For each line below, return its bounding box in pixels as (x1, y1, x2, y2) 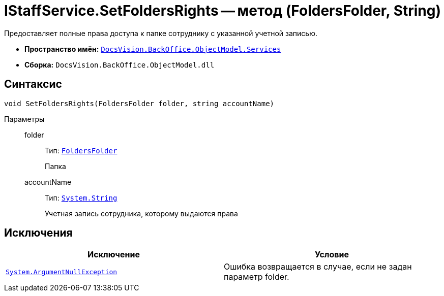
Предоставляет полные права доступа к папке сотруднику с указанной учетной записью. (4, 28, 318, 38)
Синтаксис (4, 78, 62, 91)
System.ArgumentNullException (6, 268, 117, 276)
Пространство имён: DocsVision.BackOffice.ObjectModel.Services (24, 44, 281, 53)
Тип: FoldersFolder (45, 146, 117, 155)
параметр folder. (224, 272, 289, 282)
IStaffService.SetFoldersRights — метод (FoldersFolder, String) (4, 2, 441, 19)
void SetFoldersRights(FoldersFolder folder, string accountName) (4, 99, 275, 108)
